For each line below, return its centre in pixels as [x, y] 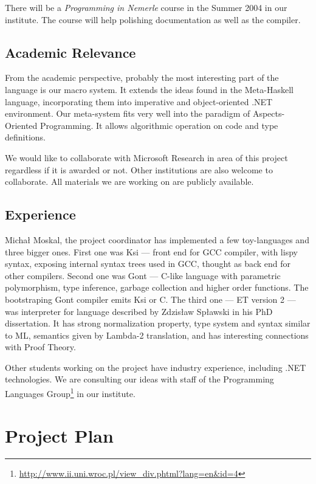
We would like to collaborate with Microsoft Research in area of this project [146, 157]
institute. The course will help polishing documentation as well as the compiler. [153, 19]
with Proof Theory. [40, 347]
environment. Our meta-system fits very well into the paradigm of [128, 113]
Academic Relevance [70, 52]
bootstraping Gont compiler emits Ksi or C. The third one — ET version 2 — [150, 299]
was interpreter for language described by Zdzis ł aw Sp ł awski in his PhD [139, 311]
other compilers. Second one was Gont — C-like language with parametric [143, 275]
